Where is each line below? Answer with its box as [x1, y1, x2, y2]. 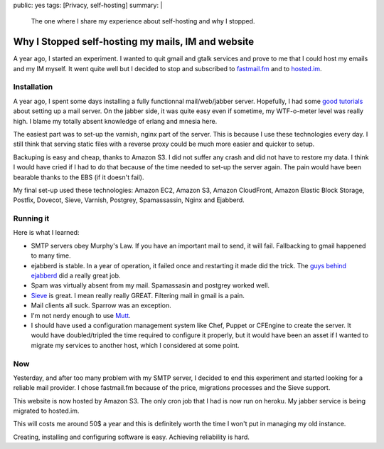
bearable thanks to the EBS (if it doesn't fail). [13, 173, 144, 181]
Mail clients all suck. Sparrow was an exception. [31, 301, 172, 310]
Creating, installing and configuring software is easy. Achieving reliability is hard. [13, 433, 250, 441]
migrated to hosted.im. [13, 406, 80, 416]
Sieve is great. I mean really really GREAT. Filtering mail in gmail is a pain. [31, 291, 245, 300]
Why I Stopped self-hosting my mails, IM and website [13, 36, 255, 48]
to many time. [31, 251, 71, 260]
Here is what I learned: [13, 228, 80, 237]
